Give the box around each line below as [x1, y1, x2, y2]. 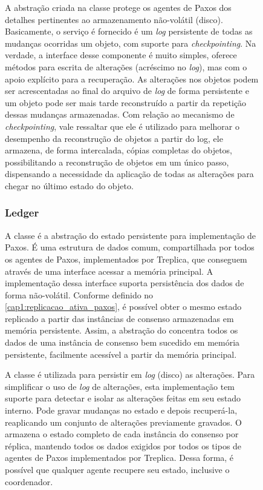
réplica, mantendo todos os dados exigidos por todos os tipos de [5, 439, 242, 452]
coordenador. [5, 475, 53, 488]
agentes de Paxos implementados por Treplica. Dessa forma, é [5, 451, 234, 464]
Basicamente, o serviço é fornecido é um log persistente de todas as [5, 25, 253, 38]
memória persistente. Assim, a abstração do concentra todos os [5, 324, 238, 337]
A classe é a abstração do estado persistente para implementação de [5, 229, 256, 241]
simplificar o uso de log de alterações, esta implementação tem [5, 380, 235, 392]
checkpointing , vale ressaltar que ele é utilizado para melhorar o [5, 119, 239, 132]
